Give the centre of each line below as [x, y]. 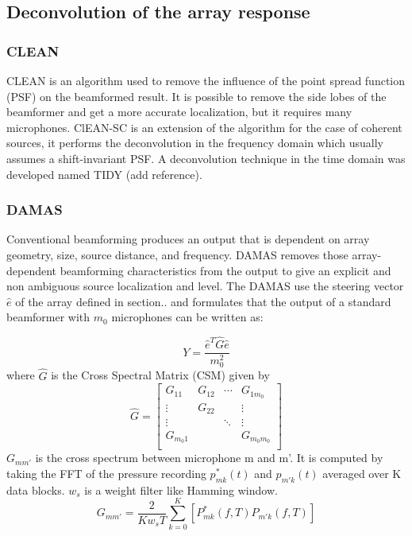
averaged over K [362, 474]
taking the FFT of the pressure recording [106, 474]
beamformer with [48, 317]
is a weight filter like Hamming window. [181, 489]
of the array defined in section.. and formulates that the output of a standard [203, 301]
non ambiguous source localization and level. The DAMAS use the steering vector [205, 286]
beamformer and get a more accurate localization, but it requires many [179, 112]
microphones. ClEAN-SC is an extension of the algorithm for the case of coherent [204, 127]
